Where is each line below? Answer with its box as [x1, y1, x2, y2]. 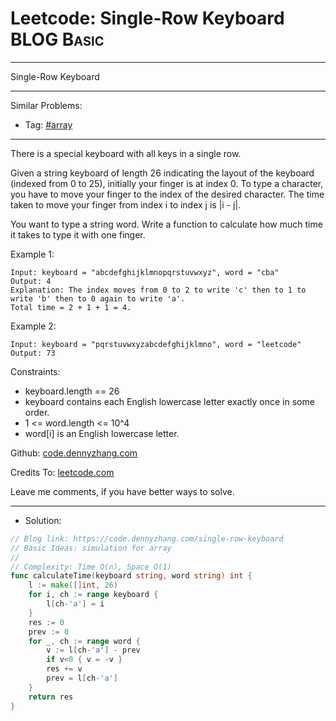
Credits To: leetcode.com [10, 466, 115, 478]
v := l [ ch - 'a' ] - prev [46, 645, 141, 656]
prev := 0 [28, 627, 70, 637]
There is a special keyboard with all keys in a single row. [10, 147, 242, 159]
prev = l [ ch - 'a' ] [46, 673, 118, 684]
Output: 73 [10, 348, 56, 358]
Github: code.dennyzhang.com [10, 447, 138, 459]
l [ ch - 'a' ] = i [46, 599, 105, 609]
